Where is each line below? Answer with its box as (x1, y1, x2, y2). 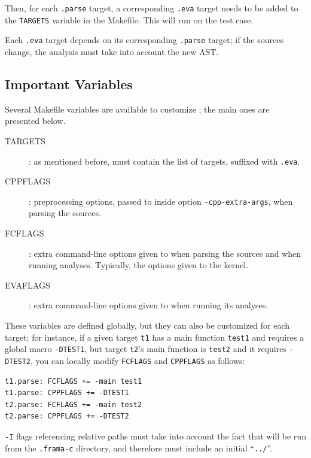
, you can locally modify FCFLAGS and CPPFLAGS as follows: (30, 354, 245, 366)
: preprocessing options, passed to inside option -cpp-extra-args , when (29, 195, 293, 207)
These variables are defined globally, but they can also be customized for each (5, 319, 290, 332)
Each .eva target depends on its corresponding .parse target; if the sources (5, 34, 283, 46)
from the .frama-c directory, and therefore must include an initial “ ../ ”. (5, 441, 272, 454)
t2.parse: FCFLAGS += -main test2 (5, 400, 142, 409)
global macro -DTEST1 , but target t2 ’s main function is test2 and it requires (5, 342, 286, 355)
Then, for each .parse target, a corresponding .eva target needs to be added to (5, 2, 298, 14)
